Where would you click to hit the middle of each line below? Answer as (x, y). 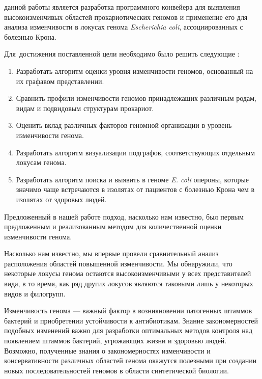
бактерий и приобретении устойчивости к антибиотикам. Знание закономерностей (131, 320)
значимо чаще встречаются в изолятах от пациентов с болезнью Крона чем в (135, 189)
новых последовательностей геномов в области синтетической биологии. (117, 370)
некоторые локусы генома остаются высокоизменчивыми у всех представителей (128, 273)
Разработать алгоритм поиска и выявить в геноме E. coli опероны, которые (133, 179)
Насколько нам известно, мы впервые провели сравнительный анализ (111, 253)
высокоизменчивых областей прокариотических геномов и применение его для (126, 17)
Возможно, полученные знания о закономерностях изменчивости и (107, 350)
